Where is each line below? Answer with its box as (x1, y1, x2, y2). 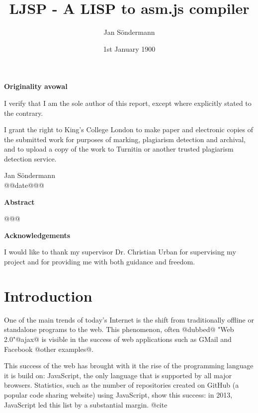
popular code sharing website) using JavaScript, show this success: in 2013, (4, 389, 233, 400)
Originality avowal (4, 81, 68, 91)
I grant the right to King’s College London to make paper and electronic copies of (4, 124, 253, 135)
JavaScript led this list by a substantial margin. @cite (4, 399, 168, 410)
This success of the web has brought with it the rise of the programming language (4, 360, 254, 371)
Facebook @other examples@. (4, 343, 93, 354)
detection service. (4, 153, 57, 164)
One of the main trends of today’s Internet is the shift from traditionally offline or (4, 314, 254, 325)
